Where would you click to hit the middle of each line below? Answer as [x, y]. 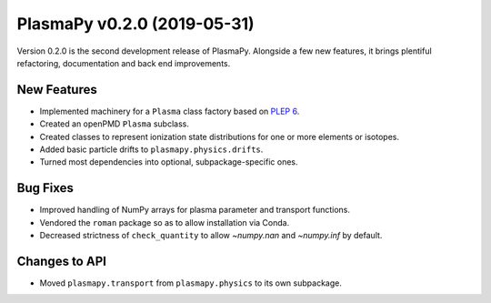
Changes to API [61, 261]
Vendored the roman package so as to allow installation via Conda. [165, 222]
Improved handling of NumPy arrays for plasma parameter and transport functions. [195, 210]
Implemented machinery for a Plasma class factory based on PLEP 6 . [170, 111]
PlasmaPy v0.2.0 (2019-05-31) [135, 24]
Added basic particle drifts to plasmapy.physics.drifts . [151, 149]
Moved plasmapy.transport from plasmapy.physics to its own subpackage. [191, 283]
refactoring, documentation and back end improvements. [124, 63]
